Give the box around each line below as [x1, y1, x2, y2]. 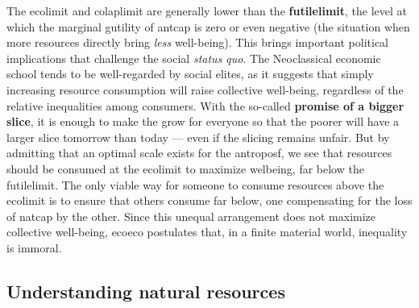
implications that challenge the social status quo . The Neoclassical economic [6, 49, 381, 66]
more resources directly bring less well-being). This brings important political [6, 34, 388, 51]
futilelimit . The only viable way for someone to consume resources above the [6, 176, 384, 193]
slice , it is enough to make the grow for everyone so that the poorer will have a [6, 113, 400, 130]
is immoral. [6, 239, 62, 256]
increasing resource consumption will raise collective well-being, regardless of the [6, 81, 404, 98]
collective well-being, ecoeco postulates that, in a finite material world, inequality [6, 223, 408, 240]
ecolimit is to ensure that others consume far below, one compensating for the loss [6, 192, 413, 209]
